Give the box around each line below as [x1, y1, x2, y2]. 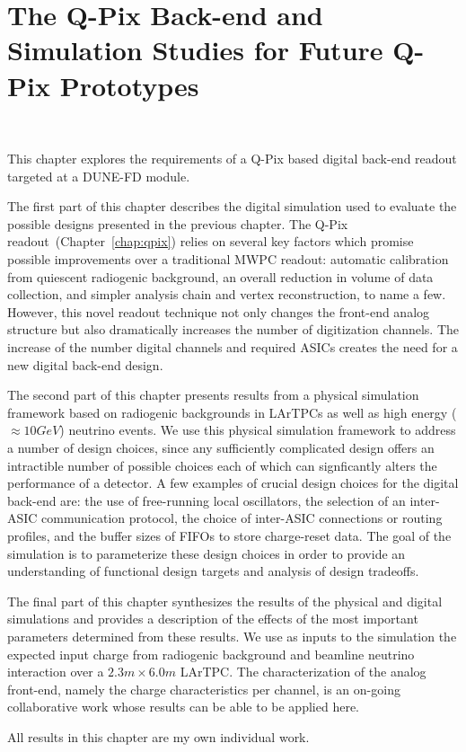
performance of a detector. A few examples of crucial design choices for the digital [7, 473, 459, 492]
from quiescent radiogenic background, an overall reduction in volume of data [7, 267, 434, 286]
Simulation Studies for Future [7, 31, 383, 68]
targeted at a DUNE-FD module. [7, 166, 190, 185]
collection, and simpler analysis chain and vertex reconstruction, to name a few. [7, 285, 446, 304]
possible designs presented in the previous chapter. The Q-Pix [7, 214, 348, 233]
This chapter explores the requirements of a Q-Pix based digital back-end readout [7, 149, 457, 168]
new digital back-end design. [7, 355, 163, 374]
